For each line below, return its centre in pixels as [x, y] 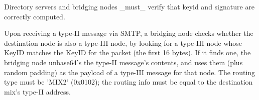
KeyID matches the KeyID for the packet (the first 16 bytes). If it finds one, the [127, 52]
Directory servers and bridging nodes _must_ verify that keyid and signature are [129, 6]
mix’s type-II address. [37, 91]
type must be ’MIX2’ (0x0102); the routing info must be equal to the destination [128, 82]
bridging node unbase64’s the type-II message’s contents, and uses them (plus [123, 62]
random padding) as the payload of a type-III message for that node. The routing [130, 72]
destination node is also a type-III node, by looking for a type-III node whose [123, 43]
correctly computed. [35, 16]
